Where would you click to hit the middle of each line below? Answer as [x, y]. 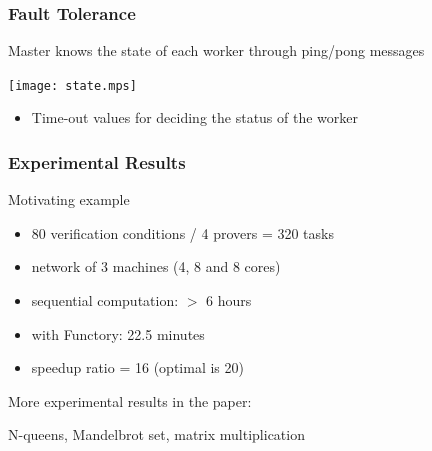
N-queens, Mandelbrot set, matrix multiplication [156, 434]
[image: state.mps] [72, 85]
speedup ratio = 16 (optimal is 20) [137, 367]
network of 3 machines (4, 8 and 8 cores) [156, 266]
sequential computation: [105, 300]
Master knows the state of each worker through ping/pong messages [216, 50]
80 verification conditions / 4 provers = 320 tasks [182, 232]
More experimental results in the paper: [130, 400]
